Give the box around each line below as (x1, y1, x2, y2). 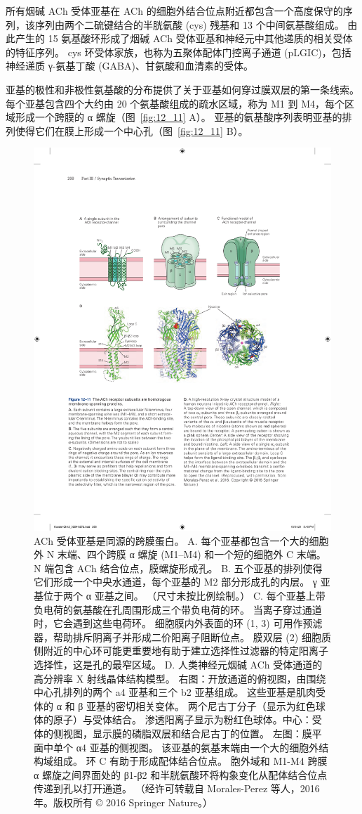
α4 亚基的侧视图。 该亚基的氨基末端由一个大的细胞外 (76, 739, 319, 754)
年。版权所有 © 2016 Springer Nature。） (34, 794, 213, 809)
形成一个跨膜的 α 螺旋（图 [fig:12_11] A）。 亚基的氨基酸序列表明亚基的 (15, 110, 342, 124)
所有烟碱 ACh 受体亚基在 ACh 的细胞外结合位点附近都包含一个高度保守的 (6, 4, 343, 18)
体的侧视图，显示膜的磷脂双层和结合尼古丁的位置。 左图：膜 (34, 726, 312, 740)
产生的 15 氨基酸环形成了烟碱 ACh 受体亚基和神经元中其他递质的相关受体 (15, 31, 353, 46)
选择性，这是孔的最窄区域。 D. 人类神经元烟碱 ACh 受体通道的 (34, 657, 323, 672)
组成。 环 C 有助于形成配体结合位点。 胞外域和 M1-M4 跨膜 (53, 754, 328, 768)
